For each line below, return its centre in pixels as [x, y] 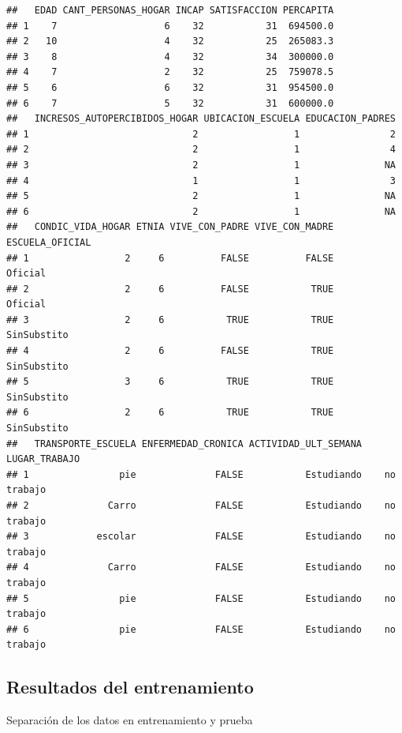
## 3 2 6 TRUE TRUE [170, 320]
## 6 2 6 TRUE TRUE [170, 413]
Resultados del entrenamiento [130, 687]
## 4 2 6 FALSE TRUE [170, 351]
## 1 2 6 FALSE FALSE [170, 258]
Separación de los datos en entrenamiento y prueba [130, 720]
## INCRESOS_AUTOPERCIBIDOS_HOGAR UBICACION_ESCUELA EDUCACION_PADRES [201, 119]
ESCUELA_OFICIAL [49, 242]
